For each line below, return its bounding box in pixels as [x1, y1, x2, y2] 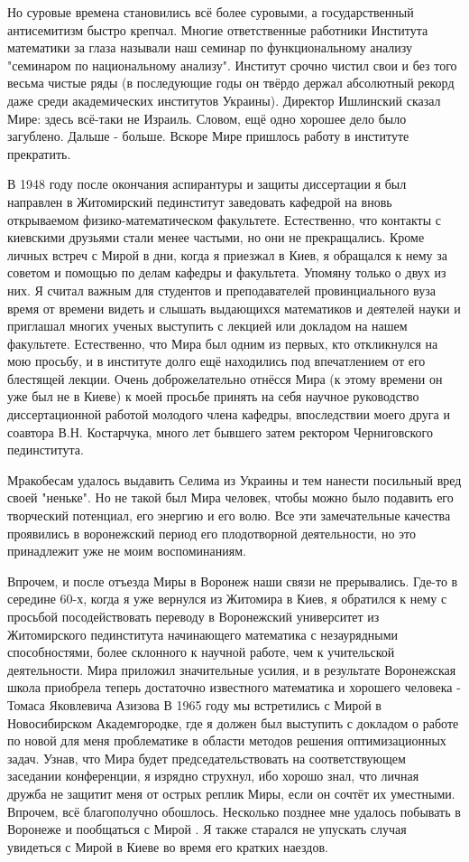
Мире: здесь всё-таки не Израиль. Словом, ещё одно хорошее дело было [7, 108, 407, 127]
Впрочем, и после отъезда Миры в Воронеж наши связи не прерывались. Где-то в [7, 571, 458, 590]
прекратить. [7, 144, 71, 163]
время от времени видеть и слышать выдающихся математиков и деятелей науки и [7, 298, 461, 317]
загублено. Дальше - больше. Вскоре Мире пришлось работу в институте [7, 126, 409, 145]
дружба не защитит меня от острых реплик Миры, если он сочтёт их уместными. [7, 783, 455, 802]
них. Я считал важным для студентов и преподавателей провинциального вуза [7, 280, 436, 299]
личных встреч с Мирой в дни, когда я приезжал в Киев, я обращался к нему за [7, 245, 447, 264]
